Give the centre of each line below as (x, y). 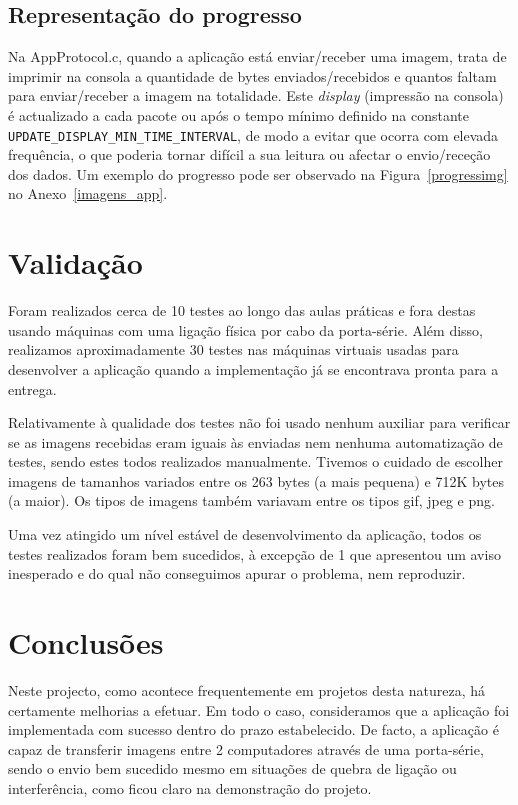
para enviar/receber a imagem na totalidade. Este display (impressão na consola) (256, 95)
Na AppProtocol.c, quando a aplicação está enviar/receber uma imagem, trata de (257, 56)
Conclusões (86, 642)
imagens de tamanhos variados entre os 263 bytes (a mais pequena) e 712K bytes (256, 480)
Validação (75, 262)
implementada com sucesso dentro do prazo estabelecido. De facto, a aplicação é (253, 729)
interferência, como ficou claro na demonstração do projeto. (190, 787)
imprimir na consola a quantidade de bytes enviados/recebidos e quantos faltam (252, 75)
